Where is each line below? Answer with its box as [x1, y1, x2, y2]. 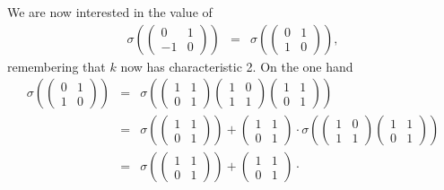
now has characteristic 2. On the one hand [120, 56, 353, 75]
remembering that [7, 56, 106, 75]
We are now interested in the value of [7, 3, 213, 21]
